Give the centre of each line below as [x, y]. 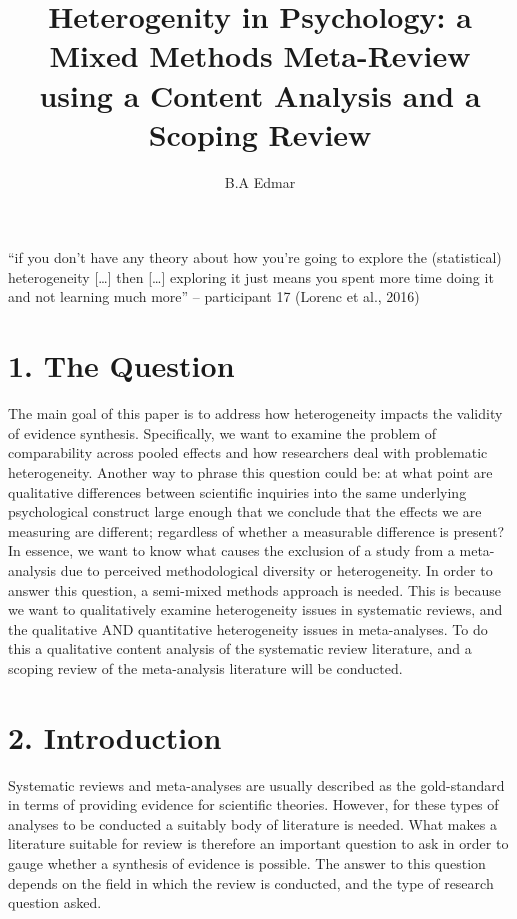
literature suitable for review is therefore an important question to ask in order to [258, 843]
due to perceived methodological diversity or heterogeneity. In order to [276, 569]
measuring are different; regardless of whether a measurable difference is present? [256, 530]
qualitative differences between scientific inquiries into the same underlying [237, 491]
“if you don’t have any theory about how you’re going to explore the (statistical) [255, 257]
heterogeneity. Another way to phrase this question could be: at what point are [250, 471]
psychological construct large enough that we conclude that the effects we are [245, 511]
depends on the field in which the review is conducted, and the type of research [251, 882]
